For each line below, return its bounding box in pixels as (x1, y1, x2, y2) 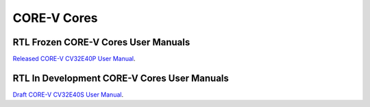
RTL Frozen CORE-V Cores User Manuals (12, 36, 190, 48)
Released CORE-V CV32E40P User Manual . (12, 55, 136, 63)
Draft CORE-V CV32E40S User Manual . (12, 90, 123, 99)
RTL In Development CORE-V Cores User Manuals (12, 72, 230, 84)
